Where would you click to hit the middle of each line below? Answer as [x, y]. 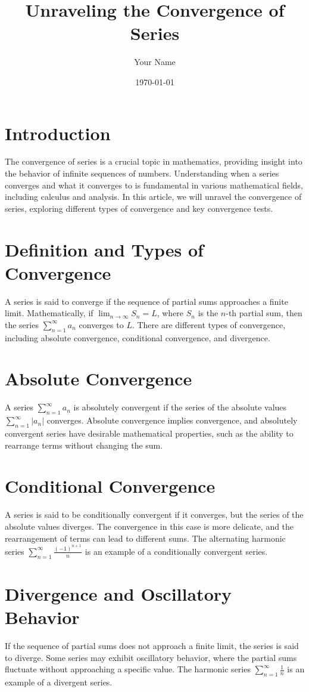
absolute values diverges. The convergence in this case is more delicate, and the [149, 526]
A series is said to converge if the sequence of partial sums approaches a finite [146, 301]
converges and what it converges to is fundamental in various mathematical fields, [154, 185]
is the [208, 313]
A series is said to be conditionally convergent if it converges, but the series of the [154, 515]
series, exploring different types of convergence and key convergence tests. [139, 208]
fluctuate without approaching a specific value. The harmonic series [128, 669]
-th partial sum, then [264, 313]
